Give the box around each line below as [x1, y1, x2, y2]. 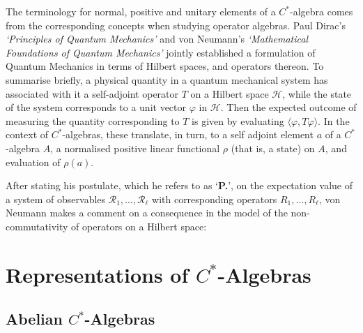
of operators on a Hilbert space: [71, 219, 207, 233]
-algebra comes [290, 4, 353, 18]
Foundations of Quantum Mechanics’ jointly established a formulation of [6, 45, 316, 59]
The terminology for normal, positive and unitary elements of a [6, 4, 276, 18]
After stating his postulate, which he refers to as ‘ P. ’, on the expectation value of [6, 178, 353, 193]
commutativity [6, 219, 68, 233]
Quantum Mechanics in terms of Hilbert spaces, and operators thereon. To [6, 59, 324, 73]
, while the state [282, 86, 352, 101]
